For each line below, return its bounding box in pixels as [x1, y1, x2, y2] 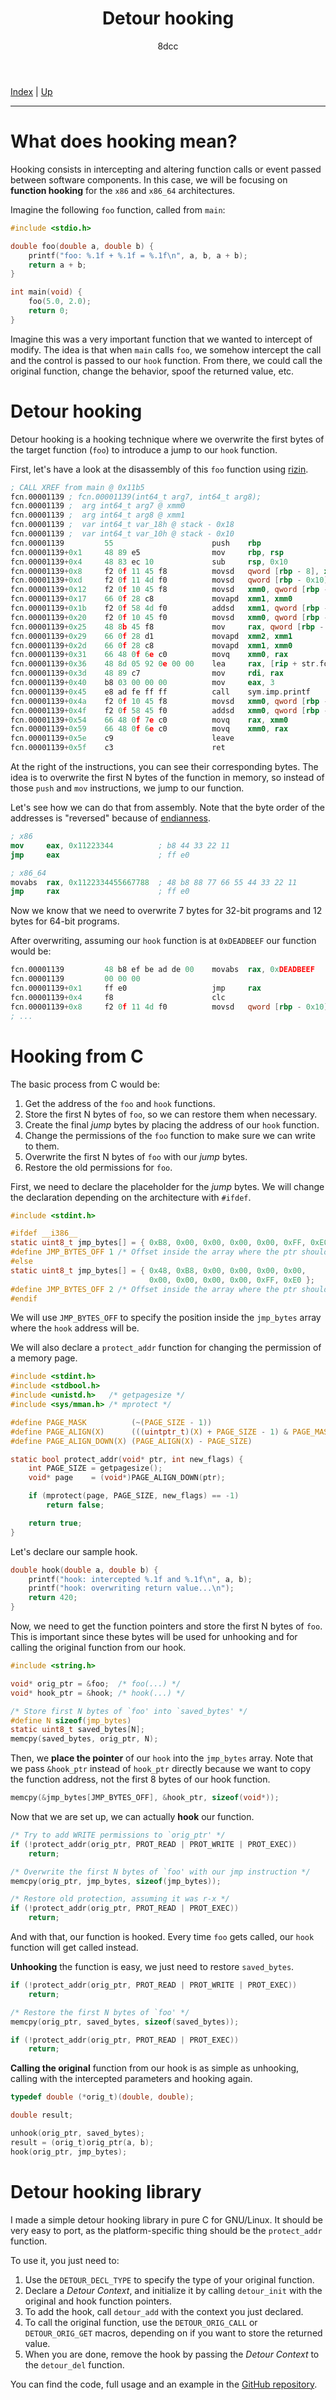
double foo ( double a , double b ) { [10, 241, 155, 251]
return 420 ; [28, 1593, 78, 1603]
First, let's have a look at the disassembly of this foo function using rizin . [10, 463, 309, 475]
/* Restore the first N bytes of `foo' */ [10, 2007, 190, 2017]
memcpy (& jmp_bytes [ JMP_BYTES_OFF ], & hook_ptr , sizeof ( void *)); [10, 1793, 280, 1803]
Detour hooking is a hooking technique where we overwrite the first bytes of [10, 433, 325, 445]
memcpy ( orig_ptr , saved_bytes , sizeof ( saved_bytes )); [10, 2017, 240, 2027]
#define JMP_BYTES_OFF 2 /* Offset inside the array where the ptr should [10, 1284, 329, 1294]
